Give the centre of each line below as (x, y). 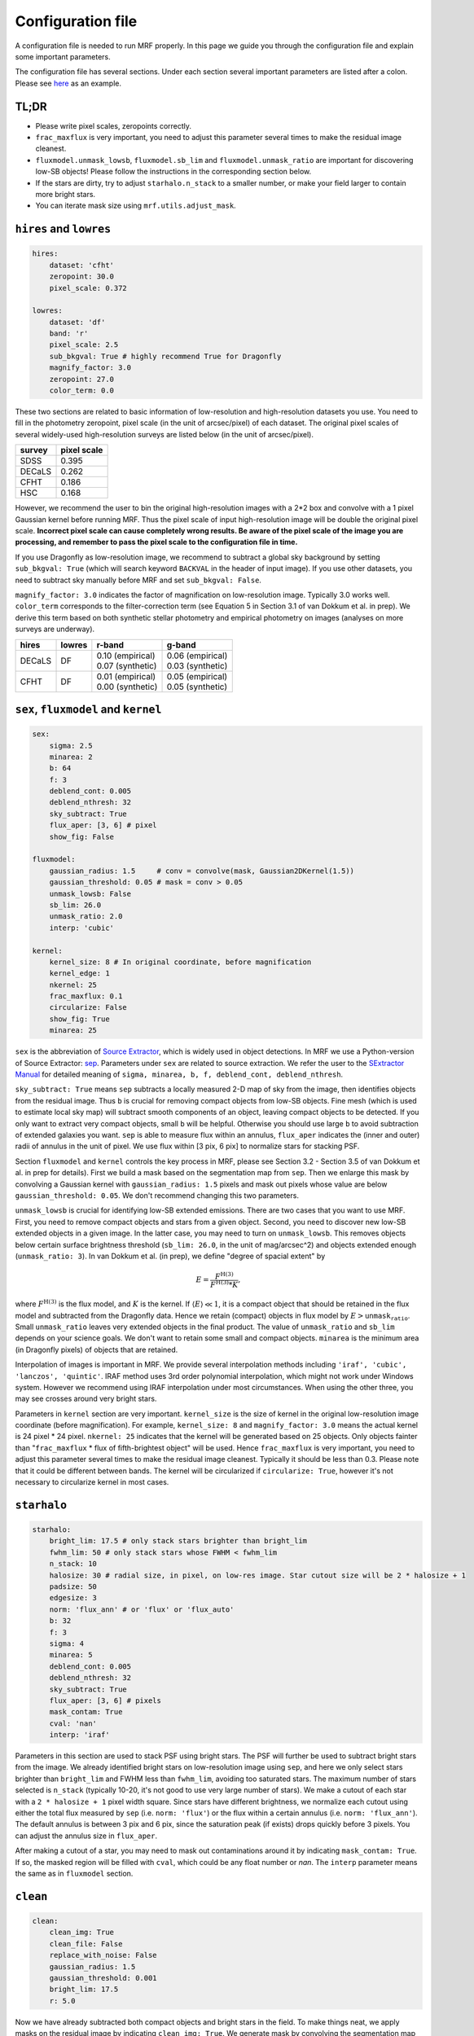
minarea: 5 (71, 1655)
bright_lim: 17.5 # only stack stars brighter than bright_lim (178, 1541)
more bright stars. (66, 194)
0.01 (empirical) (126, 676)
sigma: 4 (67, 1643)
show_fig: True (79, 1019)
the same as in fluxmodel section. (74, 1873)
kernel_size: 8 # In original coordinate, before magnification (180, 962)
